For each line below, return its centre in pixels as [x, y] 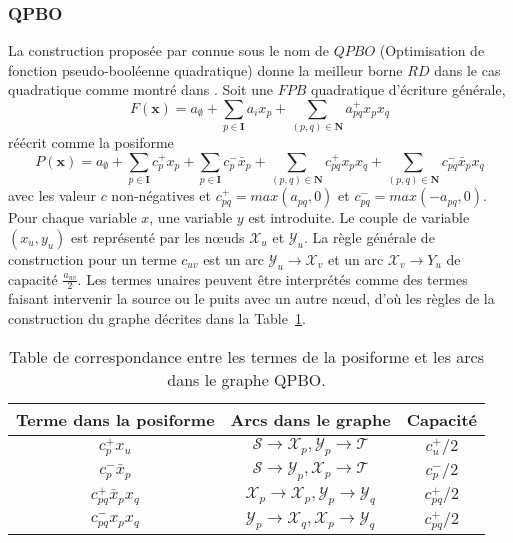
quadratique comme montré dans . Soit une [140, 89]
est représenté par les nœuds [158, 236]
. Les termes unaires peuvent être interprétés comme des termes [272, 278]
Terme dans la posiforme [115, 419]
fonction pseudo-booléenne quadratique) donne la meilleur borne [205, 69]
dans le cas [467, 69]
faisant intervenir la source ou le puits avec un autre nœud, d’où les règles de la [251, 298]
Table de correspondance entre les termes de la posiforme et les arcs [246, 356]
